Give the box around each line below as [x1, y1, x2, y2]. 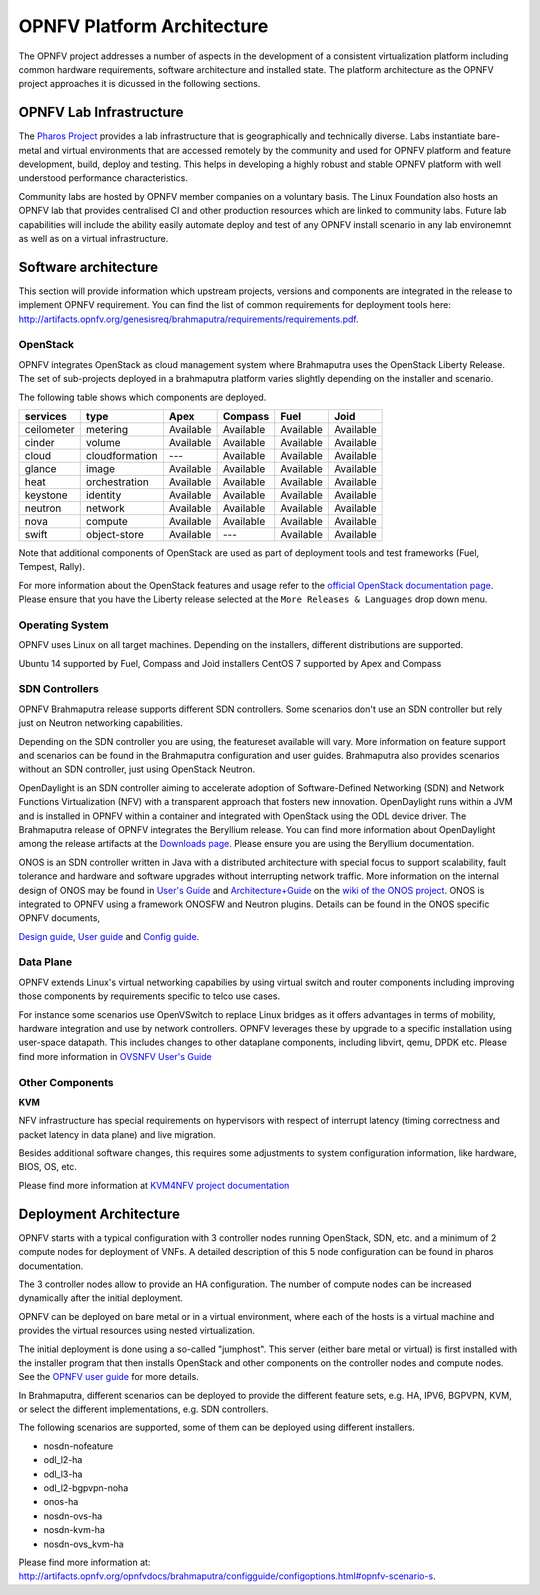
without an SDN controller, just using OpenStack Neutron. [18, 763, 256, 775]
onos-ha [43, 1496, 79, 1508]
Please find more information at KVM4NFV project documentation [18, 1179, 290, 1191]
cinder [24, 435, 55, 449]
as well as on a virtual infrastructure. [18, 232, 169, 244]
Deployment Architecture [18, 1205, 180, 1222]
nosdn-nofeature [43, 1440, 114, 1452]
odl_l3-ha [43, 1468, 83, 1480]
